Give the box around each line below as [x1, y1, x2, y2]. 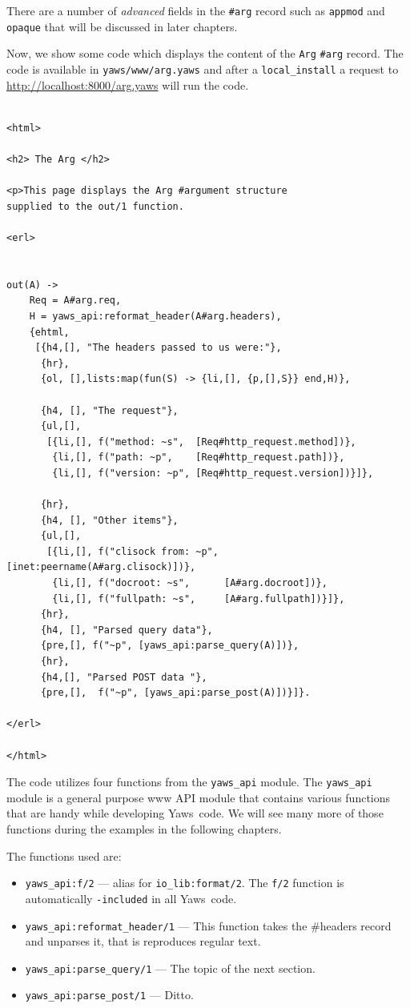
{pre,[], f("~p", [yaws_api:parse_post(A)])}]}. [40, 687, 311, 699]
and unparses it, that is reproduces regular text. [25, 933, 261, 950]
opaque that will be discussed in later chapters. [6, 18, 238, 34]
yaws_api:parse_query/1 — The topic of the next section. [25, 959, 316, 976]
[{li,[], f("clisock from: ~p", [46, 545, 219, 557]
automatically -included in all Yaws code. [25, 890, 237, 906]
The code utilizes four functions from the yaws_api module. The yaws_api [6, 773, 372, 790]
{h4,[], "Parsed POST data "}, [40, 671, 207, 683]
